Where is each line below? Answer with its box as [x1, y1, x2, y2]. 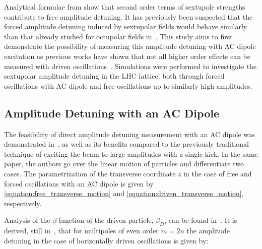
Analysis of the [4, 215, 50, 225]
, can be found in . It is [164, 215, 237, 225]
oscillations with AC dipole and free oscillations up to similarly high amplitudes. [4, 80, 252, 91]
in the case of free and [183, 168, 252, 178]
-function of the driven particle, [56, 215, 154, 225]
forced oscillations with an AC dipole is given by [4, 178, 154, 189]
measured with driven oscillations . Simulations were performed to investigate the [4, 60, 257, 71]
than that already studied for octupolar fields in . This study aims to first [4, 31, 233, 41]
